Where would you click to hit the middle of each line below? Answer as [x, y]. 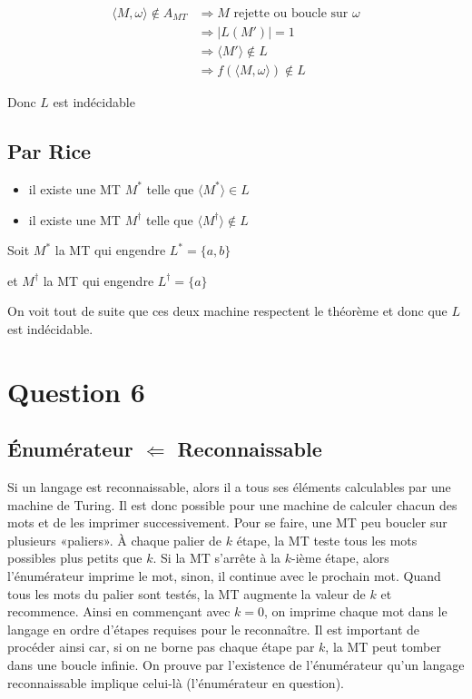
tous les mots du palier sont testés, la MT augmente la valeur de [187, 593]
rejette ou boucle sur [291, 14]
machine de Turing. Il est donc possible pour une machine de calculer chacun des [232, 504]
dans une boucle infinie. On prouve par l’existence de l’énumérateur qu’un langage [236, 665]
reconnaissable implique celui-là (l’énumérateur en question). [176, 682]
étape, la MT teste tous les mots [327, 540]
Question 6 [76, 391]
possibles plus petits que [75, 558]
